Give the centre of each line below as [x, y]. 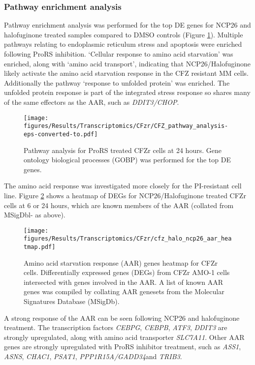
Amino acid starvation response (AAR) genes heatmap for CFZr [121, 262]
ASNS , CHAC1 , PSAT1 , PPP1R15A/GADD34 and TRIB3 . [93, 356]
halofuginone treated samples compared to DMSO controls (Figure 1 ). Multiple [124, 34]
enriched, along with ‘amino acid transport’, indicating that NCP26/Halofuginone [127, 63]
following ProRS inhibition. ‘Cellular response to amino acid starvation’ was [119, 54]
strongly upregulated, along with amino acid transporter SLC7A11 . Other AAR [124, 337]
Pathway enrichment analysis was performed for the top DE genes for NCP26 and [127, 25]
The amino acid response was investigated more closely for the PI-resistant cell [123, 186]
